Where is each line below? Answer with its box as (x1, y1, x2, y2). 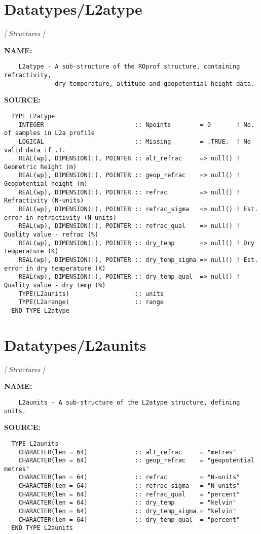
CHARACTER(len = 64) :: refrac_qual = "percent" (18, 490, 240, 498)
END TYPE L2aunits (11, 524, 73, 532)
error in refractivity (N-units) (4, 214, 117, 221)
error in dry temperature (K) (4, 264, 106, 272)
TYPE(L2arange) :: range (18, 298, 164, 306)
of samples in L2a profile (4, 129, 95, 137)
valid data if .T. (4, 146, 66, 154)
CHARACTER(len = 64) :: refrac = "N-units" (18, 474, 240, 481)
